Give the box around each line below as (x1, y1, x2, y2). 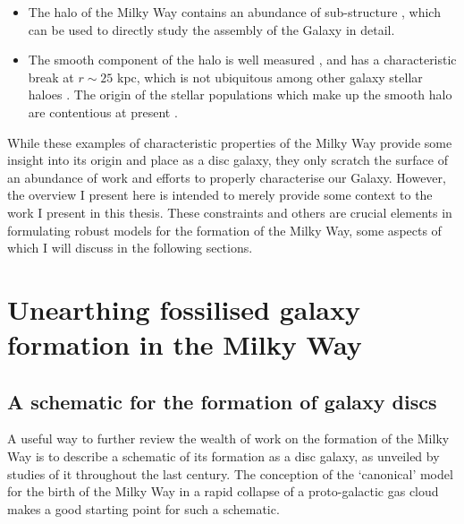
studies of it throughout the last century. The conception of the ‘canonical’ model (7, 464, 453, 483)
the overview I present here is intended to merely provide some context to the (7, 185, 433, 204)
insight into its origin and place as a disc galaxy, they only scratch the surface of (7, 150, 448, 169)
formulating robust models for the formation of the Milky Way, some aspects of (7, 220, 442, 239)
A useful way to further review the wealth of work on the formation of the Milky (7, 429, 450, 448)
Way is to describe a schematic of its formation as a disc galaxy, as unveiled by (7, 447, 440, 466)
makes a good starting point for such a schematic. (7, 499, 280, 518)
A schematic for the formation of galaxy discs (7, 387, 437, 415)
